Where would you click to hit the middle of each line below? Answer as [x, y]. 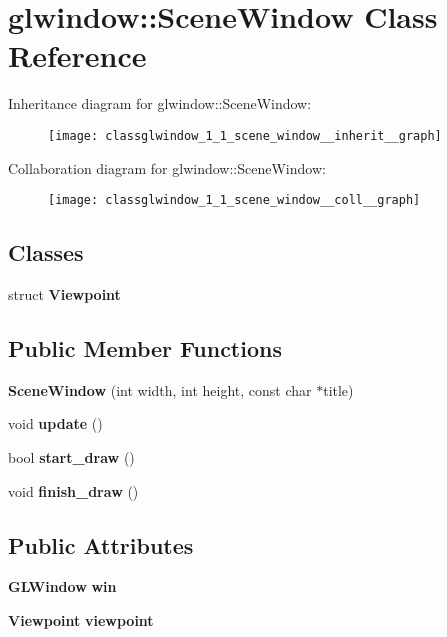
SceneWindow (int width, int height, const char [160, 389]
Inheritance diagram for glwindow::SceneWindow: [160, 103]
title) [338, 389]
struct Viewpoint [64, 294]
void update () [55, 423]
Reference [77, 55]
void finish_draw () [73, 490]
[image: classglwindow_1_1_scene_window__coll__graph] [234, 200]
